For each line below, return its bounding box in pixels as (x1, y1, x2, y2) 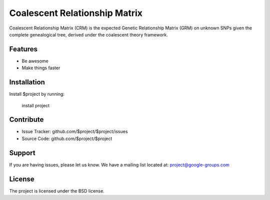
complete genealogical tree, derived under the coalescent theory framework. (9, 31, 168, 37)
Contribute (9, 115, 44, 124)
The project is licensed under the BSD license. (9, 188, 104, 194)
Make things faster (21, 65, 60, 71)
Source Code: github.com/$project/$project (21, 135, 112, 142)
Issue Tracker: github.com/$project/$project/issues (21, 129, 128, 135)
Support (9, 149, 35, 157)
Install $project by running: (9, 91, 65, 97)
